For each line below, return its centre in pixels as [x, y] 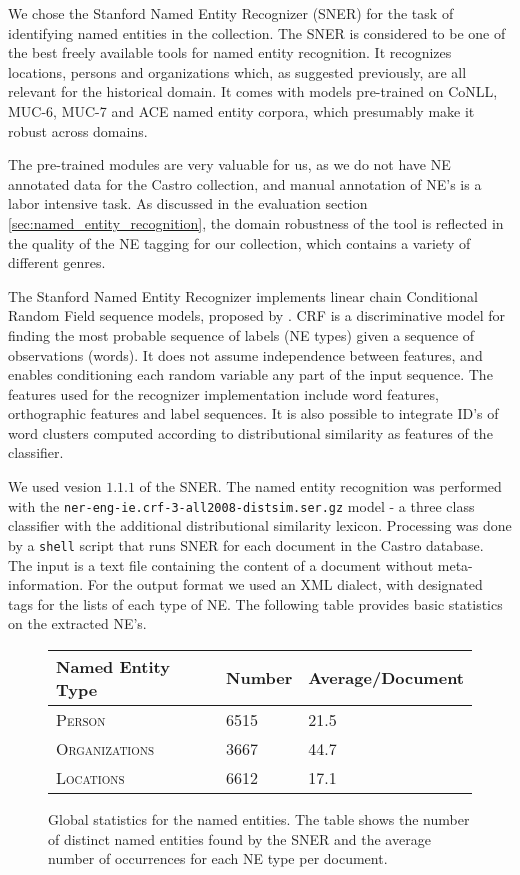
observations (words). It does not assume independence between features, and [245, 354]
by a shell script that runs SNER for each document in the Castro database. [246, 544]
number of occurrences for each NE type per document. [218, 858]
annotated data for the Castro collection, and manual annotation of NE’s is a [245, 183]
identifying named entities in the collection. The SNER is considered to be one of [257, 32]
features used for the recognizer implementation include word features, [223, 393]
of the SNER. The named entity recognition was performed [320, 486]
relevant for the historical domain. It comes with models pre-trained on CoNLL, [253, 91]
